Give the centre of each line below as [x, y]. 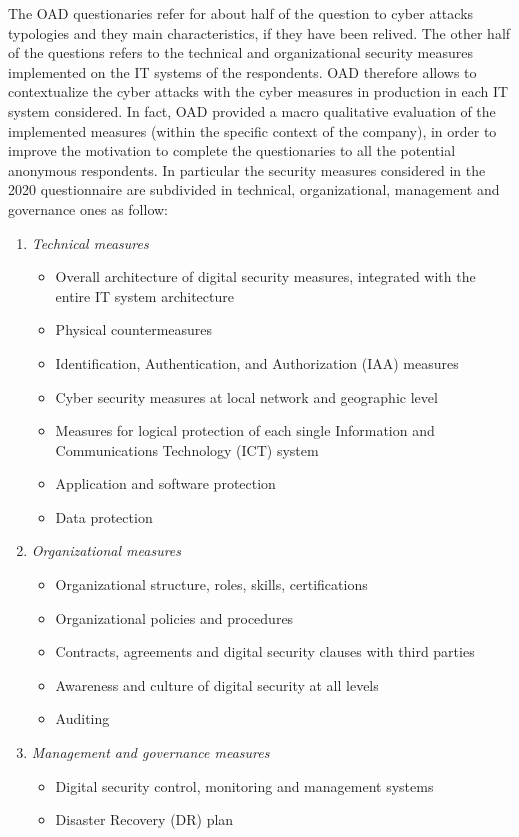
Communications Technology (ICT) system [187, 449]
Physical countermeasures [134, 329]
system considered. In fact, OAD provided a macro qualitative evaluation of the [252, 110]
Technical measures [90, 242]
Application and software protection [165, 483]
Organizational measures [106, 550]
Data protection [104, 516]
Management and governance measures [150, 752]
